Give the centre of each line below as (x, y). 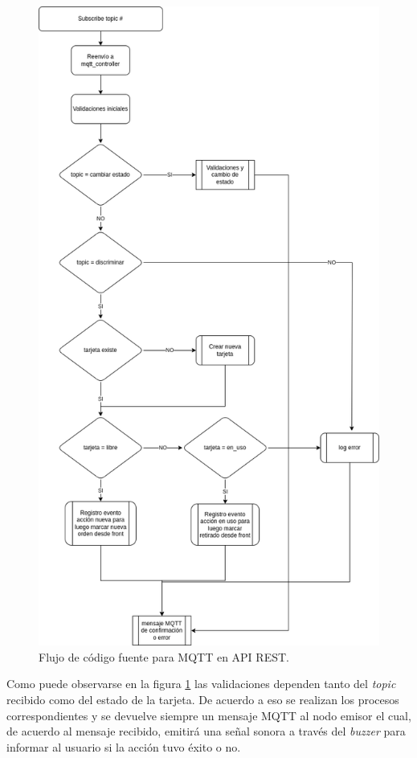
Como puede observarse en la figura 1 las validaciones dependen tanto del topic (201, 684)
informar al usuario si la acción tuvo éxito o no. (124, 746)
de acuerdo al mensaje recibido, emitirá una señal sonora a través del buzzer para (206, 731)
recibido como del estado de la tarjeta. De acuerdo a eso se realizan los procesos (203, 699)
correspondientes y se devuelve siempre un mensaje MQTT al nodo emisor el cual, (209, 715)
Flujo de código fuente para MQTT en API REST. (164, 656)
